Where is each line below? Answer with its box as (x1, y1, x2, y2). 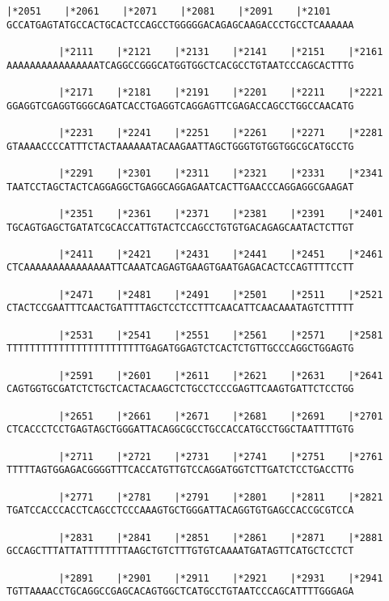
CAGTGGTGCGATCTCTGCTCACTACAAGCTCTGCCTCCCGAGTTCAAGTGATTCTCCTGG (6, 383, 354, 395)
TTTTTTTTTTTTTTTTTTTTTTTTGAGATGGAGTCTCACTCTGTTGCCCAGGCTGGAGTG (6, 343, 354, 355)
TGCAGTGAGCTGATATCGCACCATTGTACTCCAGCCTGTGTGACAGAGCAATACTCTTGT (6, 221, 354, 233)
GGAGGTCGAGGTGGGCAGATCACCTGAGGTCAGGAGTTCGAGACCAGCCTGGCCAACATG (6, 100, 354, 112)
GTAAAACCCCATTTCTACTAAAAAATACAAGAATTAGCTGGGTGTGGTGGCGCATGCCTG (6, 140, 354, 152)
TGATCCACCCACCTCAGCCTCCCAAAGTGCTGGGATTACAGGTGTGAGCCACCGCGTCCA (6, 505, 354, 517)
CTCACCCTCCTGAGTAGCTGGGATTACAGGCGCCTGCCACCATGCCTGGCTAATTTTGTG (6, 424, 354, 436)
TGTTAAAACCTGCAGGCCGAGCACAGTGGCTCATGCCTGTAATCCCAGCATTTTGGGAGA (6, 586, 354, 598)
